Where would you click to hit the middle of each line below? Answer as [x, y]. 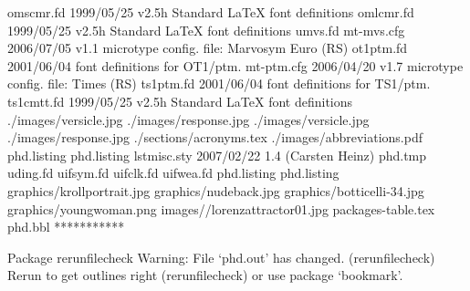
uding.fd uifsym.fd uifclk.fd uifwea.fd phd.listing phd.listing [173, 173]
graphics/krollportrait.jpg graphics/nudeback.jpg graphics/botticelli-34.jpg [216, 190]
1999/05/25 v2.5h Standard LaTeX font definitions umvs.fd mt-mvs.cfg [206, 30]
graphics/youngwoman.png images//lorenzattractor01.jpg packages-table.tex [221, 208]
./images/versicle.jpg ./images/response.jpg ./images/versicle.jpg [188, 119]
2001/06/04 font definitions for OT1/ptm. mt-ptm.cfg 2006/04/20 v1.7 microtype [235, 65]
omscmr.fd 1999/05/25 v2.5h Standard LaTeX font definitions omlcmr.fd [211, 12]
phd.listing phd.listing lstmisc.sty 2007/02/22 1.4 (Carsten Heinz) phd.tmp [217, 155]
